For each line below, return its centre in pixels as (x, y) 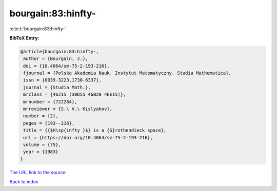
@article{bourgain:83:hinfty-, (60, 51)
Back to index (24, 182)
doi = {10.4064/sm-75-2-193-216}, (66, 66)
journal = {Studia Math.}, (57, 87)
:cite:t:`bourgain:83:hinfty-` (38, 29)
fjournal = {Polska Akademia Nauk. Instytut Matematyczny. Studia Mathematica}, (127, 73)
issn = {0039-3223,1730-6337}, (63, 80)
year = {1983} (41, 152)
